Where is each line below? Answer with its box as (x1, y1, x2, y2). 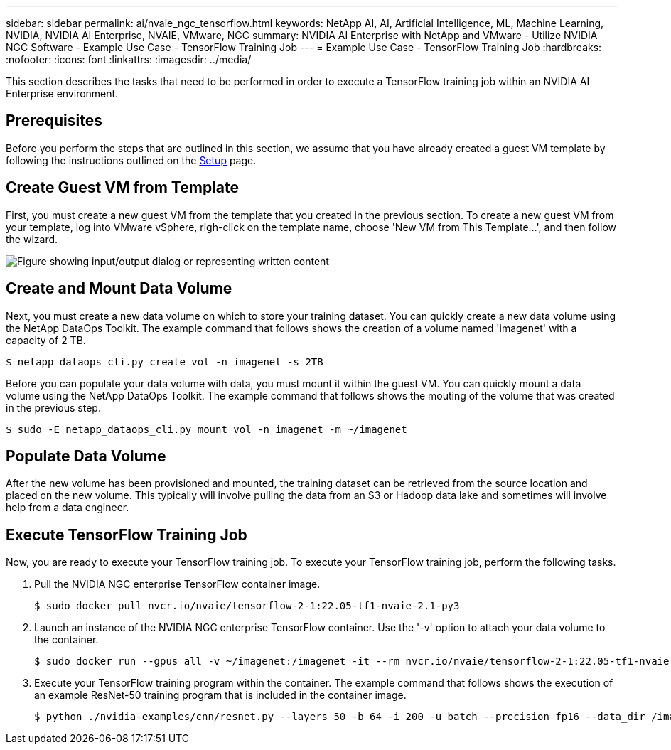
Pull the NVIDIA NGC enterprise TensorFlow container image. (34, 578, 321, 591)
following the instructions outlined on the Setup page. (6, 154, 257, 166)
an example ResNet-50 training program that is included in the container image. (34, 689, 407, 702)
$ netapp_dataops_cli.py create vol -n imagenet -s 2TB (6, 355, 323, 368)
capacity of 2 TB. (6, 333, 86, 346)
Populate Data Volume (6, 446, 166, 465)
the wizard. (6, 232, 58, 245)
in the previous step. (6, 401, 101, 414)
